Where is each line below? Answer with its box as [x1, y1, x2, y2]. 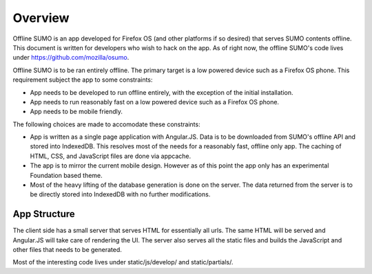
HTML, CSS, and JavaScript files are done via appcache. [30, 152, 192, 160]
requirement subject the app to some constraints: [12, 76, 153, 84]
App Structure [12, 208, 75, 220]
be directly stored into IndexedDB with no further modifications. [30, 190, 211, 198]
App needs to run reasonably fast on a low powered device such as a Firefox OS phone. [30, 98, 279, 106]
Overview [12, 10, 70, 25]
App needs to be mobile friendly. [30, 107, 123, 116]
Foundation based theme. [30, 171, 103, 179]
